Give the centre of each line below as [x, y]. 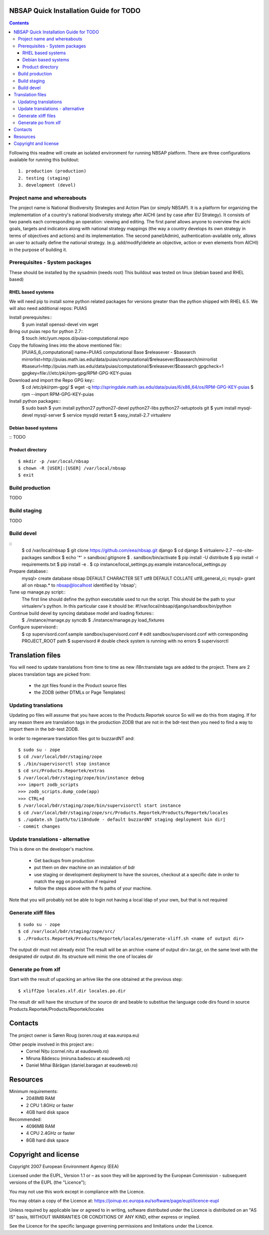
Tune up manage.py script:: [37, 592]
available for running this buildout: [44, 159]
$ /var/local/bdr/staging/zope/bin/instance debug [81, 778]
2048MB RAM [41, 1098]
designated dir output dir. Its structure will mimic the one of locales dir [81, 956]
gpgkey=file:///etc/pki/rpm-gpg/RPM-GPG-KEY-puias [77, 373]
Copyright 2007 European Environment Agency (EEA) [64, 1166]
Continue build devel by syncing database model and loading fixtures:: [81, 613]
